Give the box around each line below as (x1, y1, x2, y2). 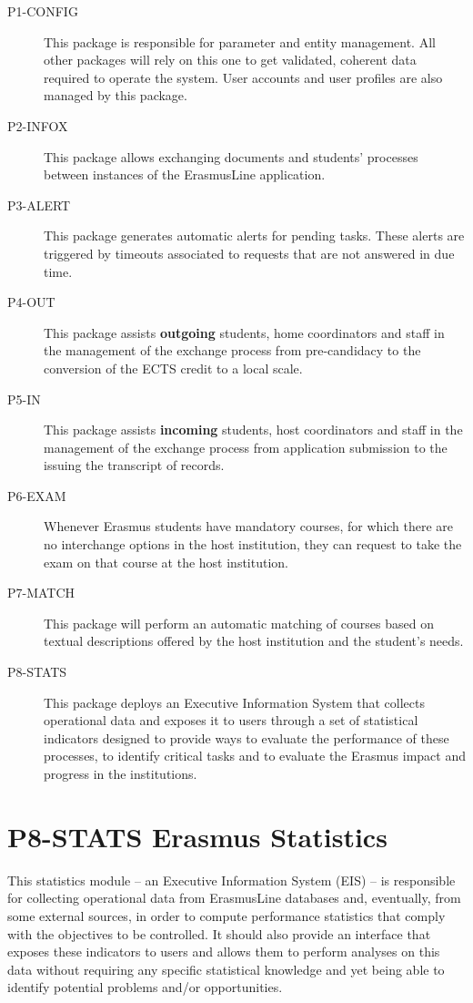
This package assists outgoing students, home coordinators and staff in (44, 322, 445, 342)
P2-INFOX (7, 116, 68, 135)
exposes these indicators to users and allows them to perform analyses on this (7, 942, 440, 961)
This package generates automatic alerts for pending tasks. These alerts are (44, 226, 465, 245)
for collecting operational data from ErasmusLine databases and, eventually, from (7, 888, 461, 907)
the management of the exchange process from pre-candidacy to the (44, 341, 421, 360)
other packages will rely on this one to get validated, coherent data (44, 50, 417, 69)
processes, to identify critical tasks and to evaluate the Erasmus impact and (44, 746, 466, 765)
